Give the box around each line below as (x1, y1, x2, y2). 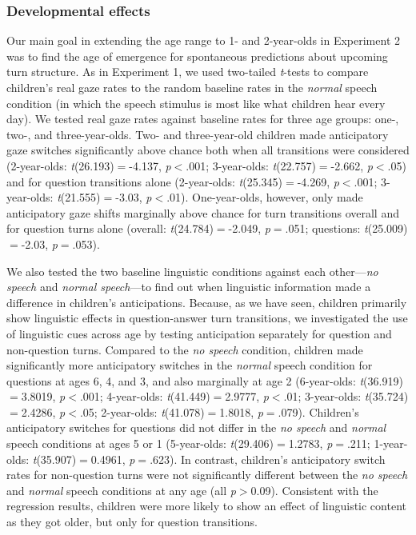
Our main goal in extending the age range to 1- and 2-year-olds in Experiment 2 (6, 32, 400, 49)
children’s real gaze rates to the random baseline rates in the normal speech (6, 79, 378, 95)
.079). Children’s (278, 403, 359, 420)
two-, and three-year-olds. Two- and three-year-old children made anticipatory (6, 126, 389, 142)
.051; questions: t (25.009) (285, 220, 408, 237)
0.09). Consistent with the (250, 481, 378, 498)
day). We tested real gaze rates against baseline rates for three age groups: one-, (6, 110, 399, 127)
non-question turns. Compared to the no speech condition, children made (6, 341, 363, 357)
